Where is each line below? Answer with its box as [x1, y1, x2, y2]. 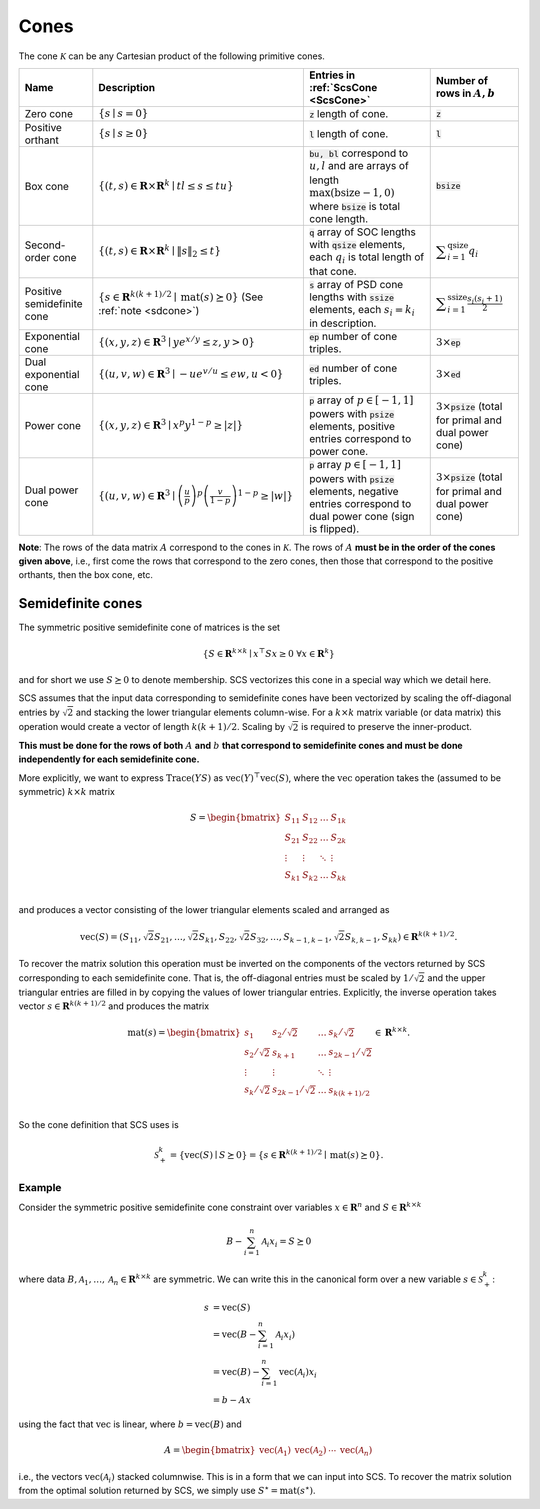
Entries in [309, 68, 356, 82]
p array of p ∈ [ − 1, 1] [309, 393, 414, 407]
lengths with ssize [309, 290, 395, 304]
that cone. [309, 264, 357, 278]
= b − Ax [212, 1395, 252, 1406]
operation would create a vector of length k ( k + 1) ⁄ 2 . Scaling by [18, 720, 285, 732]
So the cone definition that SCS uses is [18, 1119, 179, 1131]
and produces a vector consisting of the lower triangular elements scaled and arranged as [18, 904, 390, 916]
